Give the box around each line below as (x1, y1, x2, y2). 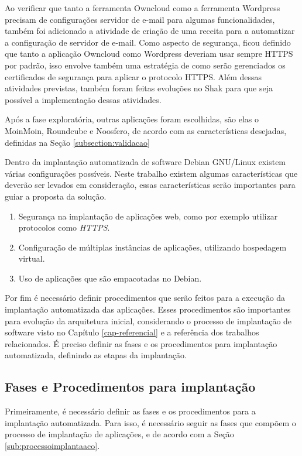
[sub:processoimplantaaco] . (5, 440, 100, 452)
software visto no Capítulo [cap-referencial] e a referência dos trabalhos (5, 326, 259, 338)
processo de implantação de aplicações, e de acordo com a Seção (5, 428, 234, 440)
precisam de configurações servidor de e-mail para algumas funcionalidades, (5, 13, 275, 25)
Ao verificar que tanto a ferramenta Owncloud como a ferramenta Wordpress (5, 2, 280, 13)
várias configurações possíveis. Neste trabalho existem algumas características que (5, 167, 298, 179)
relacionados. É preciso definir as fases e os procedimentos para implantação (5, 337, 277, 349)
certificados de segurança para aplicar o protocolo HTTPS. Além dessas (5, 70, 262, 83)
